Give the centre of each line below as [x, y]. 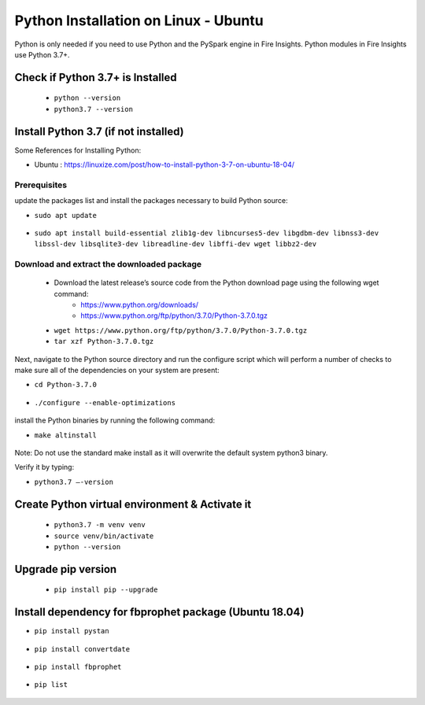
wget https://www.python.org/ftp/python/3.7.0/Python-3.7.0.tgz [181, 330]
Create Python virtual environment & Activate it [133, 504]
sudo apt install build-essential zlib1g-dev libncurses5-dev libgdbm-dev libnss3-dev [207, 233]
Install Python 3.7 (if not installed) [99, 131]
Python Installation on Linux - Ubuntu [139, 20]
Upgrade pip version [66, 569]
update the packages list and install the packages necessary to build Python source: [151, 201]
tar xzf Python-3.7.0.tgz [104, 341]
